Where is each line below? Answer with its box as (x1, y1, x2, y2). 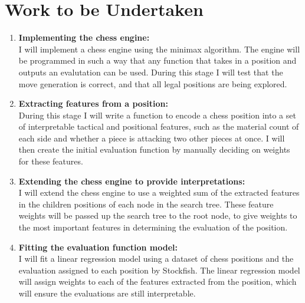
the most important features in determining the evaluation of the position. (18, 221, 288, 233)
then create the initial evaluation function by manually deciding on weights (18, 143, 290, 156)
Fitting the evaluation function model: (18, 241, 178, 253)
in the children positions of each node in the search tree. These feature (18, 197, 274, 210)
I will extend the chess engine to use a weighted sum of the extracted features (18, 186, 300, 199)
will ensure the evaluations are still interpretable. (18, 287, 196, 299)
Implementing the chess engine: (18, 31, 150, 44)
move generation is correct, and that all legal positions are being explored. (18, 77, 287, 90)
